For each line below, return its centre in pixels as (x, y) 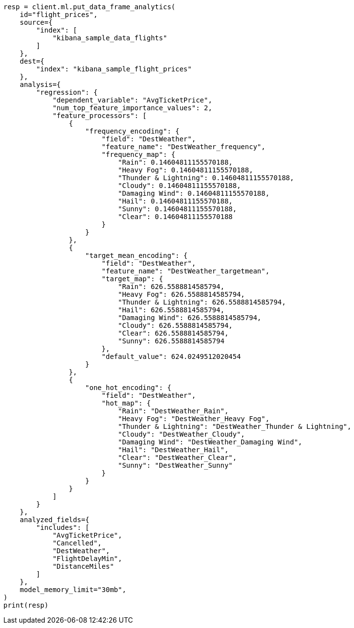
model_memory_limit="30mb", (73, 590)
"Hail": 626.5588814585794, (171, 310)
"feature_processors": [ (100, 116)
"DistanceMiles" (83, 566)
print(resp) (26, 605)
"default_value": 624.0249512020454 (171, 356)
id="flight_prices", (59, 15)
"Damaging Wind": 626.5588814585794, (190, 318)
